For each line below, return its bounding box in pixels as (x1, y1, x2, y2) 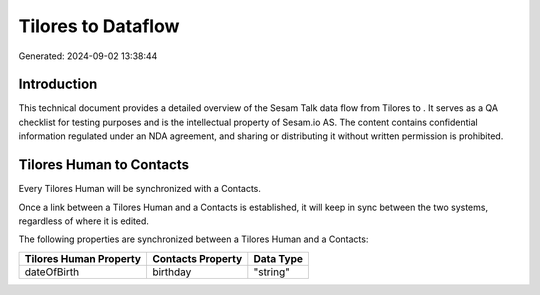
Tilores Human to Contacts (18, 156, 190, 174)
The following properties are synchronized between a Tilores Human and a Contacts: (18, 233, 369, 245)
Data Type (253, 251, 304, 265)
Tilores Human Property (24, 251, 142, 265)
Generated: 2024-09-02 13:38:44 (18, 50, 158, 62)
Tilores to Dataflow (18, 15, 180, 37)
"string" (253, 265, 290, 279)
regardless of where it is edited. (18, 215, 150, 227)
